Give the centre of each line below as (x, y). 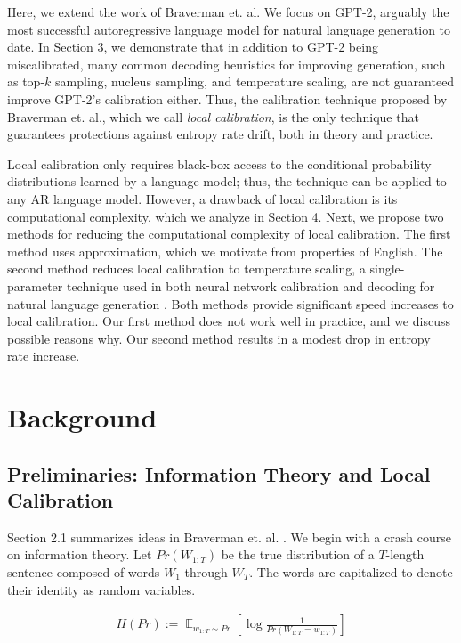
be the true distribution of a (298, 554)
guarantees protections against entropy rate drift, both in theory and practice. (220, 134)
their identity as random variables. (101, 589)
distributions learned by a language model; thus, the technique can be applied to (227, 181)
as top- (26, 81)
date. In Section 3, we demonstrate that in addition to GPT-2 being (193, 47)
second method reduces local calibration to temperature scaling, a (186, 269)
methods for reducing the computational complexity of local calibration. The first (229, 234)
